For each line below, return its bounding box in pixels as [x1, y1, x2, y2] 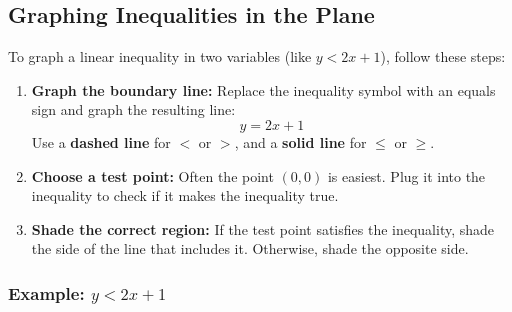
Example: [8, 280, 85, 305]
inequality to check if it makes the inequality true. [31, 185, 339, 206]
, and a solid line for [234, 131, 367, 152]
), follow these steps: [380, 46, 506, 67]
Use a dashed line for [31, 131, 171, 152]
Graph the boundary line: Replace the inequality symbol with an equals [31, 79, 496, 100]
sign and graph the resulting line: [31, 99, 236, 120]
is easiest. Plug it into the [327, 165, 486, 186]
